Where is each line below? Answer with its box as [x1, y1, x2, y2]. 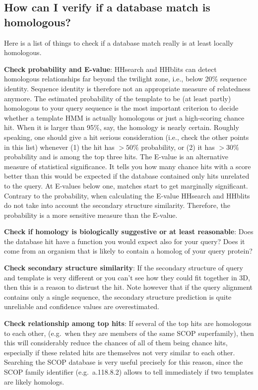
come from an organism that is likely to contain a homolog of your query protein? [4, 246, 253, 256]
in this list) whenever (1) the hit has [4, 141, 115, 152]
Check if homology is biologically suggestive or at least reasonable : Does [4, 226, 254, 237]
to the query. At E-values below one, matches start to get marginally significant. [4, 180, 248, 191]
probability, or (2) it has [141, 141, 215, 152]
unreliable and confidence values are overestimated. [4, 301, 159, 312]
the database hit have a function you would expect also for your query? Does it [4, 236, 245, 246]
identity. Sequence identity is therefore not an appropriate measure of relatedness [4, 83, 251, 93]
